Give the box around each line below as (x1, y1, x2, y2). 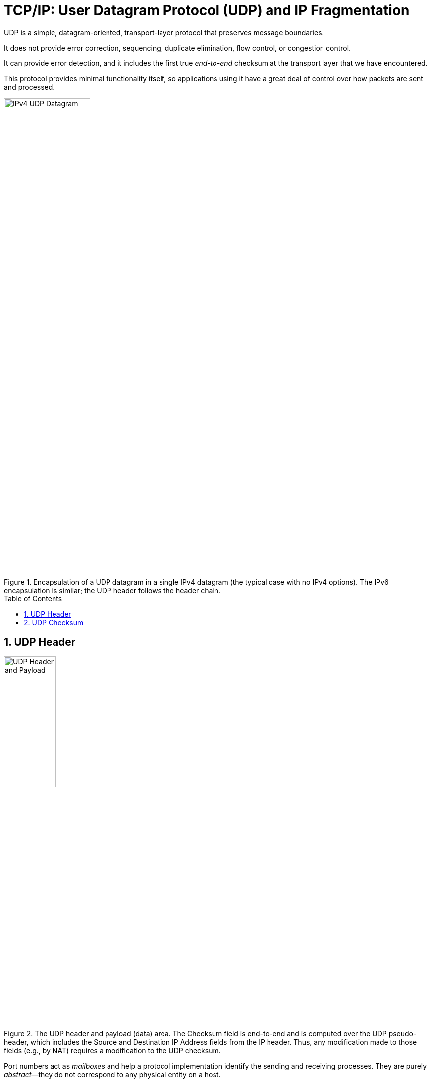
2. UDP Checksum (24, 618, 84, 627)
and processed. (4, 82, 55, 91)
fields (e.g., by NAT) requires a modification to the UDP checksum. (4, 1046, 221, 1055)
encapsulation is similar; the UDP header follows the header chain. (4, 586, 221, 595)
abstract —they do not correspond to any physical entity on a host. (4, 1070, 221, 1079)
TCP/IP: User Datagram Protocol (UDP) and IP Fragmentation (4, 2, 410, 19)
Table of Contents (4, 594, 62, 603)
